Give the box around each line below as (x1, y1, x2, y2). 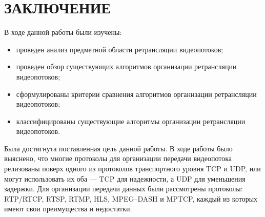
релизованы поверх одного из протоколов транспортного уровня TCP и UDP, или (4, 163, 261, 174)
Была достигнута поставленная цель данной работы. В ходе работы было (4, 143, 233, 153)
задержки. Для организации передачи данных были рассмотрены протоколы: (4, 183, 243, 194)
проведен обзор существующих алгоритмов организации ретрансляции (16, 61, 237, 72)
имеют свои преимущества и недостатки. (4, 203, 132, 214)
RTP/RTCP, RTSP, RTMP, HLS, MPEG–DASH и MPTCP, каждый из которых (4, 193, 258, 204)
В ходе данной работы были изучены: (4, 27, 122, 37)
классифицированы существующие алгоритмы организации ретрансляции (16, 115, 246, 126)
